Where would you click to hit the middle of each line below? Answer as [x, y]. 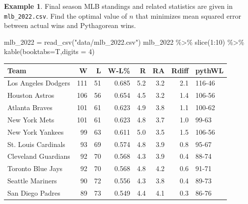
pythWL [209, 70]
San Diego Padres [34, 192]
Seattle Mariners [32, 181]
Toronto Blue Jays [35, 168]
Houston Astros [31, 95]
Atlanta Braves [30, 107]
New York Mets [31, 119]
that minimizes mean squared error [188, 15]
